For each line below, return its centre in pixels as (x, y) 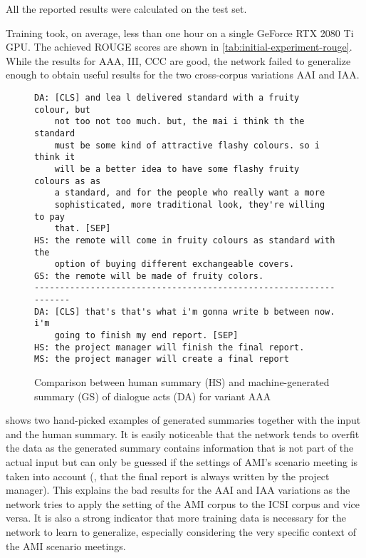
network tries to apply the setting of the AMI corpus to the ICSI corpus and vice (183, 503)
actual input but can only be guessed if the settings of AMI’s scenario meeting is (182, 462)
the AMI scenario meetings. (66, 546)
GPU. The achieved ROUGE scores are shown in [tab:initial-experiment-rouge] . (179, 47)
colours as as (68, 181)
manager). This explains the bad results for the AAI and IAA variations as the (178, 490)
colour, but (62, 110)
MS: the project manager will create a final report (162, 359)
